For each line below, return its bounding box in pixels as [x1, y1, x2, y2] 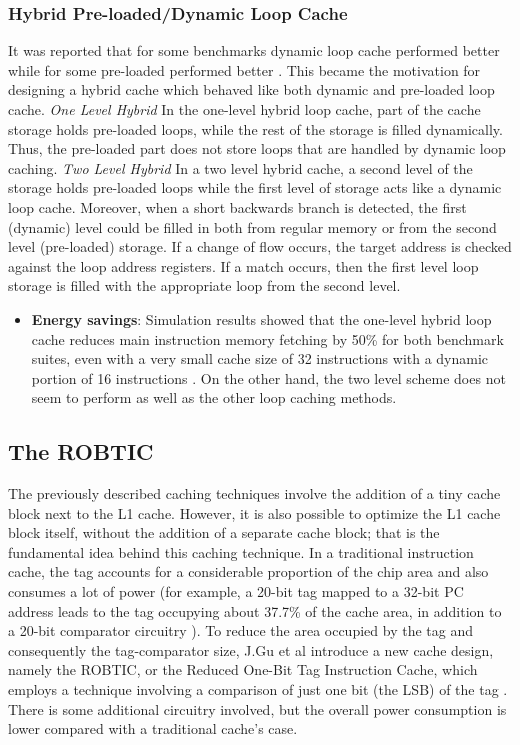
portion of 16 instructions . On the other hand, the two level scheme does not [31, 367, 506, 388]
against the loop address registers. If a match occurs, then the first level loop [8, 255, 479, 276]
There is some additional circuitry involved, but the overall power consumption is [8, 698, 507, 719]
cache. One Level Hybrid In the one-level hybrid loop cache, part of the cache [8, 99, 481, 119]
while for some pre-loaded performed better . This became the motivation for [8, 59, 481, 80]
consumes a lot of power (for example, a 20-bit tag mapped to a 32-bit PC [8, 581, 464, 602]
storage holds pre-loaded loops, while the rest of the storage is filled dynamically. [8, 118, 503, 139]
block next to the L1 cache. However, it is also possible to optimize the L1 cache [8, 502, 501, 523]
